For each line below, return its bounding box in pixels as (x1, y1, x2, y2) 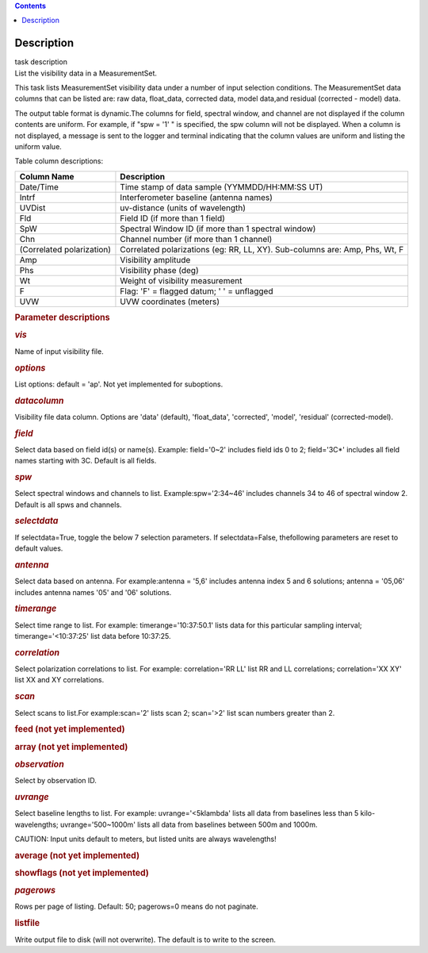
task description (14, 57, 67, 67)
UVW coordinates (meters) (120, 296, 220, 307)
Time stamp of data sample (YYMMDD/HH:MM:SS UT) (120, 181, 323, 192)
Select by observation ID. (14, 776, 97, 786)
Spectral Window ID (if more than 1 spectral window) (120, 223, 316, 234)
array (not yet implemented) (14, 741, 128, 752)
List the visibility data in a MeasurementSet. (14, 68, 158, 78)
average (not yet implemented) (14, 850, 140, 861)
